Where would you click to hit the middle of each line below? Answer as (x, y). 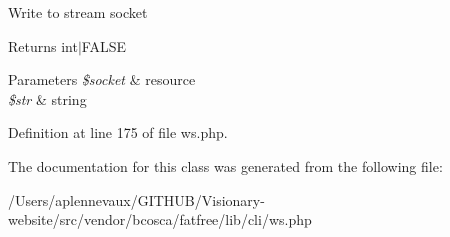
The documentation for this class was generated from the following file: (225, 165)
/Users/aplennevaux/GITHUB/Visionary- (136, 199)
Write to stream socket (78, 12)
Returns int (43, 45)
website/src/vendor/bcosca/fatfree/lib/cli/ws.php (160, 219)
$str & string (47, 98)
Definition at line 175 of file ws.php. (118, 132)
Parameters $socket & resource (102, 79)
